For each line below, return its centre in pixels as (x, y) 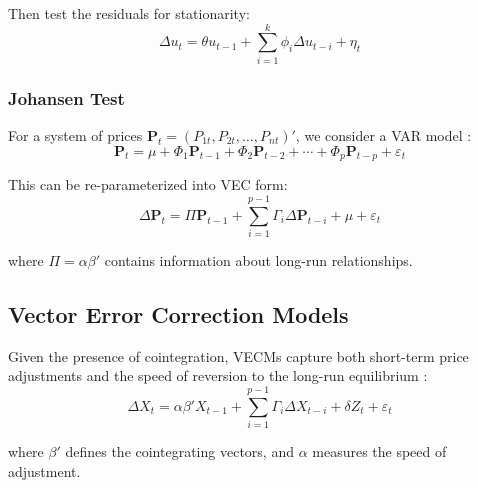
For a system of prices (75, 134)
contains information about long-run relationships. (258, 260)
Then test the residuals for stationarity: (129, 13)
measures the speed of (379, 451)
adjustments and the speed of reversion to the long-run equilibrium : (218, 375)
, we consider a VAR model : (383, 134)
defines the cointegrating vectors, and (179, 451)
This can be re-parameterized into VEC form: (148, 184)
